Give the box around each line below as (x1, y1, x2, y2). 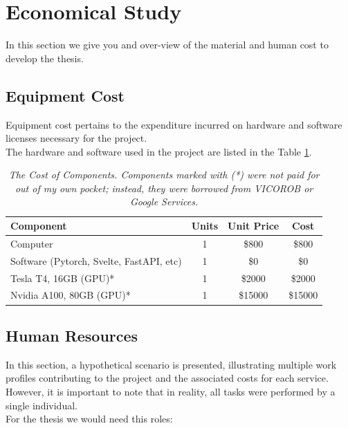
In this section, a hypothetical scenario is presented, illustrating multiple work (6, 357, 337, 371)
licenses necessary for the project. (6, 131, 147, 145)
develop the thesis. (6, 50, 84, 65)
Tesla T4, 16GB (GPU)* (10, 270, 115, 285)
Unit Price (228, 218, 280, 233)
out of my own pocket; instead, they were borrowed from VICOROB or (15, 180, 313, 195)
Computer (10, 236, 53, 250)
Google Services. (129, 194, 199, 209)
